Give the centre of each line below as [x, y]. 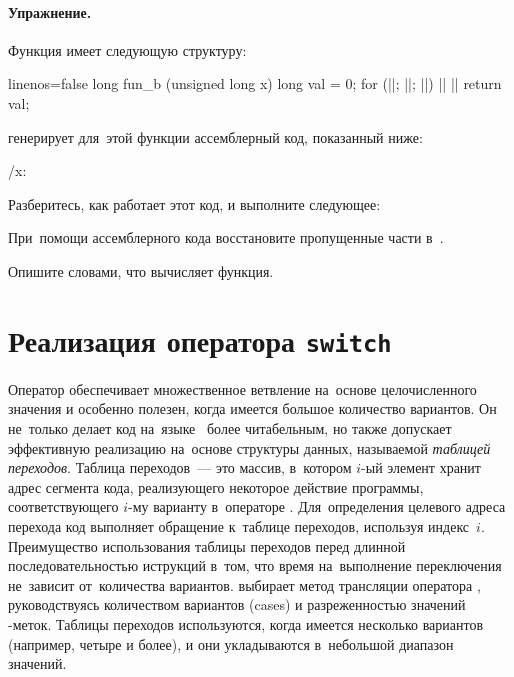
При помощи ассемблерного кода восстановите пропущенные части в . [226, 237]
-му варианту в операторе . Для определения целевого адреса [317, 506]
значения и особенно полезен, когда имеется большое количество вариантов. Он [252, 408]
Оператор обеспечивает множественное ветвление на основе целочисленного [242, 388]
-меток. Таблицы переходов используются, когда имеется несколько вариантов [246, 623]
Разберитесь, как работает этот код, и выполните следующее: [194, 203]
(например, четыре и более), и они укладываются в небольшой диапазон [231, 643]
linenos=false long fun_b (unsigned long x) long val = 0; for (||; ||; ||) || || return [255, 83]
